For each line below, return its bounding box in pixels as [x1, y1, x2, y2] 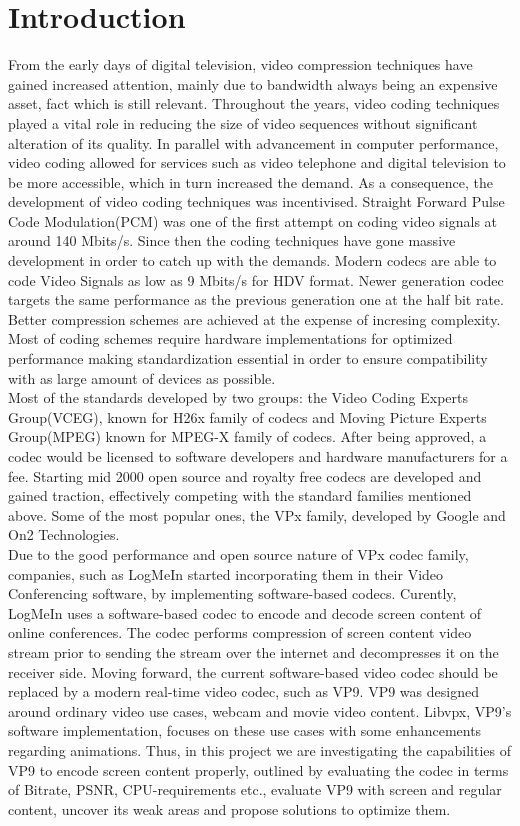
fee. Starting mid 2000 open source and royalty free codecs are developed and [8, 465, 482, 486]
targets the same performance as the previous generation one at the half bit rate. [8, 289, 504, 310]
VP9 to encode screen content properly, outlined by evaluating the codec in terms [8, 759, 509, 780]
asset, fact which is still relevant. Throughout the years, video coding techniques [8, 93, 500, 114]
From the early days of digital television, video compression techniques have [8, 54, 473, 75]
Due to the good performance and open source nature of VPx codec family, [8, 543, 469, 564]
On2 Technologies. [8, 524, 120, 545]
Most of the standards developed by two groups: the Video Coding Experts [8, 387, 468, 408]
